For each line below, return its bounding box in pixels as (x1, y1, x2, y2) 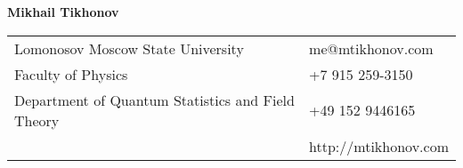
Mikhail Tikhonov (7, 3, 119, 20)
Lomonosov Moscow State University (14, 37, 244, 59)
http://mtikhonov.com (309, 135, 449, 156)
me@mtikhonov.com (309, 37, 434, 59)
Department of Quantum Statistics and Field (14, 89, 295, 110)
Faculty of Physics (14, 63, 128, 84)
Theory (14, 109, 60, 131)
